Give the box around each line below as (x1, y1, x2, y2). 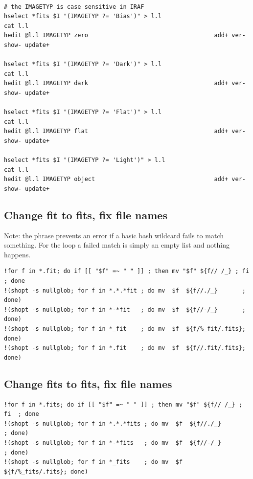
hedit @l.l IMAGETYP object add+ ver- (4, 176, 246, 183)
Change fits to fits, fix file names (4, 376, 172, 391)
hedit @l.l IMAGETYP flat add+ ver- (4, 128, 246, 135)
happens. (4, 249, 31, 259)
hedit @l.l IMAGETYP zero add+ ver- (4, 32, 246, 39)
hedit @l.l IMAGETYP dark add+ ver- (4, 80, 246, 87)
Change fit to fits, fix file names (4, 207, 167, 222)
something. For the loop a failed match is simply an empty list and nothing (4, 240, 230, 250)
